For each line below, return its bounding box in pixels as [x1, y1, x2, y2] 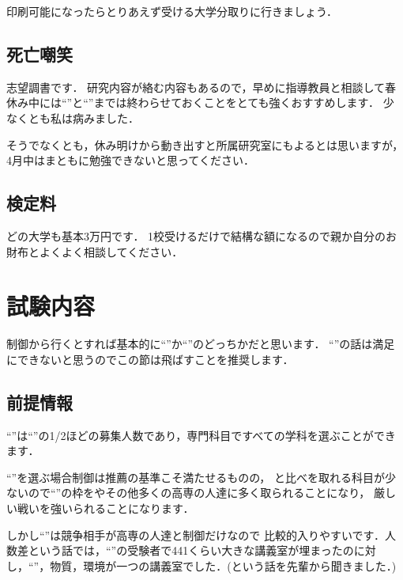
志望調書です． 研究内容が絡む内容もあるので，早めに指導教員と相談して [6, 78, 386, 95]
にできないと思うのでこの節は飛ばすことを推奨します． [6, 351, 294, 367]
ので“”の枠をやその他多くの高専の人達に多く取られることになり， [28, 484, 371, 501]
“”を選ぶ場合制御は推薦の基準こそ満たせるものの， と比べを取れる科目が [6, 468, 386, 485]
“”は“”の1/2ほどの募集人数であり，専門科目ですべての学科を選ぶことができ [6, 426, 396, 443]
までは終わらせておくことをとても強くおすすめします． [93, 94, 380, 111]
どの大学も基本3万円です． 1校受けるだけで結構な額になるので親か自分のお [6, 227, 397, 244]
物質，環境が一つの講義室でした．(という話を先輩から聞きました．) [50, 557, 397, 574]
